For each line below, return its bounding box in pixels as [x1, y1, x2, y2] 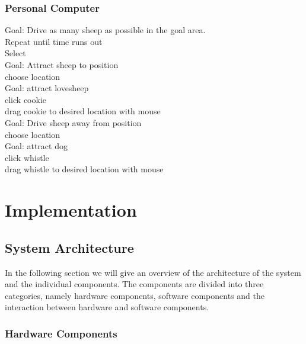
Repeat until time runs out [5, 35, 103, 47]
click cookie [5, 93, 46, 105]
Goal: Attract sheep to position [5, 59, 119, 70]
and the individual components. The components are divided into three [5, 278, 264, 290]
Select [5, 47, 26, 59]
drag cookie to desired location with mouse [5, 105, 161, 117]
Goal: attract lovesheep [5, 82, 89, 94]
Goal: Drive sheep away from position [5, 116, 142, 128]
